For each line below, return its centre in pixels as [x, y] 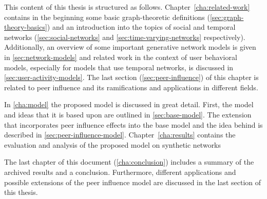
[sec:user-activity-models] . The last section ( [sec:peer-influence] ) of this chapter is [131, 77]
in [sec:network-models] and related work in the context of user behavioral [121, 57]
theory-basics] [26, 27]
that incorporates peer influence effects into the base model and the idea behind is [133, 124]
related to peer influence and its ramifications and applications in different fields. [131, 87]
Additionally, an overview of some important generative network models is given [130, 47]
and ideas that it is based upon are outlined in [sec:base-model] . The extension [128, 114]
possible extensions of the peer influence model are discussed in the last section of [133, 182]
